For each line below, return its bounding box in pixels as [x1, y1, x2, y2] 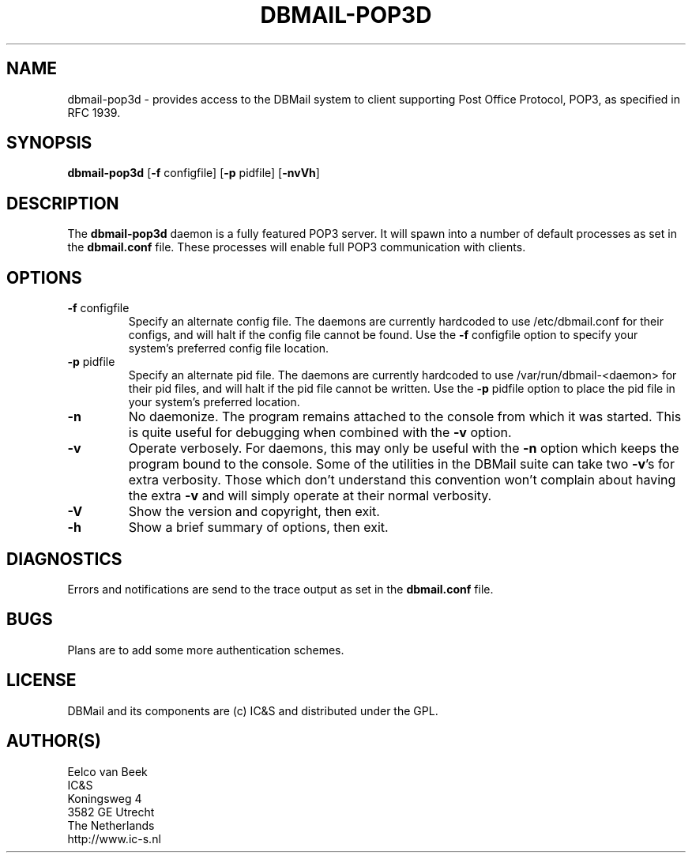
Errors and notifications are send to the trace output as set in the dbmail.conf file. [67, 582, 494, 596]
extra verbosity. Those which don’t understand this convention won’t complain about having [128, 472, 676, 488]
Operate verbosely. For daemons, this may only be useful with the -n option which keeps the [128, 440, 679, 457]
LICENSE [6, 670, 77, 691]
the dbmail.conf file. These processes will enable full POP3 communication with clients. [67, 240, 526, 254]
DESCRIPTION [6, 193, 119, 213]
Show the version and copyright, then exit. [128, 503, 380, 520]
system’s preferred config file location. [128, 341, 329, 356]
